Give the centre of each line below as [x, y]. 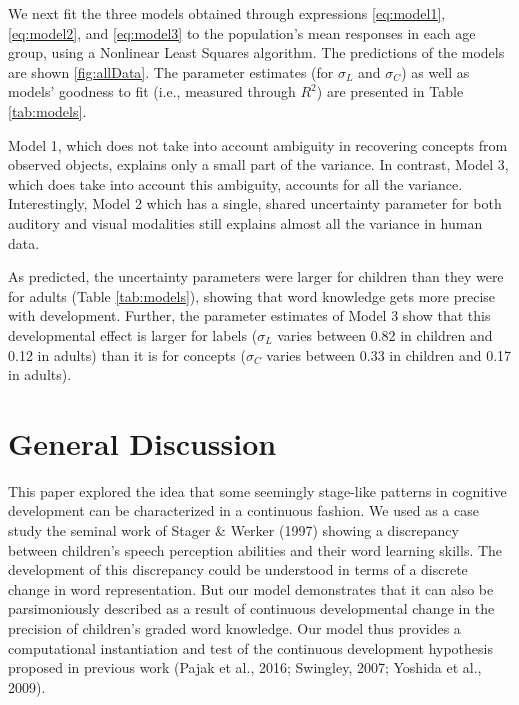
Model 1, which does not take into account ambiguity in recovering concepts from [258, 144]
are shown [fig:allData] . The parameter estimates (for [171, 71]
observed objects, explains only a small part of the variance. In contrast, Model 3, [258, 164]
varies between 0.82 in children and [385, 334]
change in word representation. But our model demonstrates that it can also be [251, 588]
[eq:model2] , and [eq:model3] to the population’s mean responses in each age [242, 32]
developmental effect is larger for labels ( [133, 334]
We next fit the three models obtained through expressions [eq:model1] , [227, 13]
